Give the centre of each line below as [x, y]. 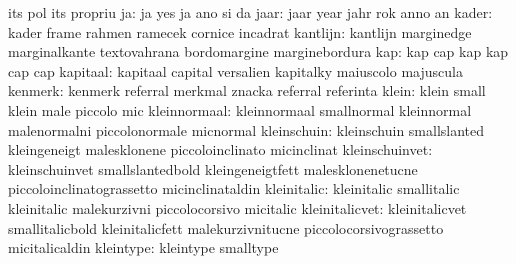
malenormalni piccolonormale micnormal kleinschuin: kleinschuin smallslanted [246, 129]
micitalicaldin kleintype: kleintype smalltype [143, 247]
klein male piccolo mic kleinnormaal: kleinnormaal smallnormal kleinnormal [240, 109]
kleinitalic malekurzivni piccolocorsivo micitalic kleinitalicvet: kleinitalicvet [237, 207]
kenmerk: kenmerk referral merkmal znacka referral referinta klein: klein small [247, 90]
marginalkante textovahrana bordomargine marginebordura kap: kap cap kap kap [258, 51]
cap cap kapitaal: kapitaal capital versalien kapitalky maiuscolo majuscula [235, 70]
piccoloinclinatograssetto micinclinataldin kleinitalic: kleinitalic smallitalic [234, 188]
